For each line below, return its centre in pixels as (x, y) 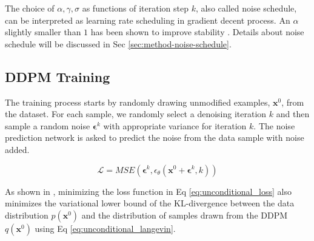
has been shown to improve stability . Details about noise (197, 32)
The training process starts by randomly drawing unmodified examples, (138, 102)
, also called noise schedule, (246, 8)
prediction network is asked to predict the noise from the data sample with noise (155, 137)
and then (293, 114)
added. (17, 149)
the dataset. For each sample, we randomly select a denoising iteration (136, 114)
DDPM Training (58, 76)
